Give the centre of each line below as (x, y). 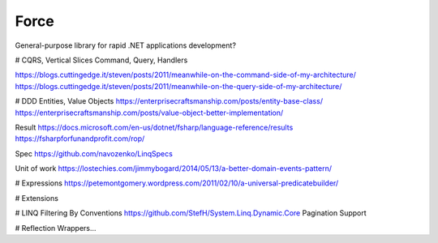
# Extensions (36, 198)
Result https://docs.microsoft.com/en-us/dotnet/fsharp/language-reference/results (154, 127)
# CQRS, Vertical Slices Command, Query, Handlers (101, 60)
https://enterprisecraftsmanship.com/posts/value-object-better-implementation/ (149, 113)
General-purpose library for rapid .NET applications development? (126, 45)
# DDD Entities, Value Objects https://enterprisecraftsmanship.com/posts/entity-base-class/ (169, 101)
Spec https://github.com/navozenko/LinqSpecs (94, 153)
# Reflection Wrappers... (56, 228)
